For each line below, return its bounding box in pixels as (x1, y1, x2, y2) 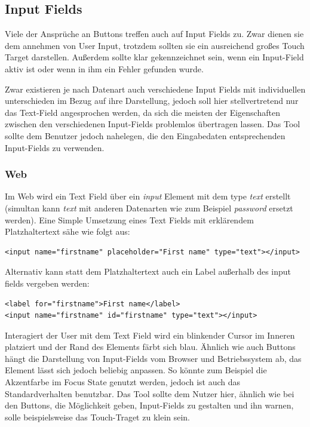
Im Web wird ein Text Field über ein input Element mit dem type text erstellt (5, 190, 291, 202)
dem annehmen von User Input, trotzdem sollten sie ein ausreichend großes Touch (5, 39, 305, 51)
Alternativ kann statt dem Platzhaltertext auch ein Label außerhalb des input (5, 265, 291, 278)
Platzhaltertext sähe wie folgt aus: (5, 225, 130, 238)
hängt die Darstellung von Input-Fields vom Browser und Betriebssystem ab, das (5, 352, 302, 364)
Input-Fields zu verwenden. (5, 141, 105, 153)
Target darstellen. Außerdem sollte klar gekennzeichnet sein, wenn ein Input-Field (5, 51, 304, 63)
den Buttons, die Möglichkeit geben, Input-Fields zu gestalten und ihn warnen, (5, 399, 294, 411)
